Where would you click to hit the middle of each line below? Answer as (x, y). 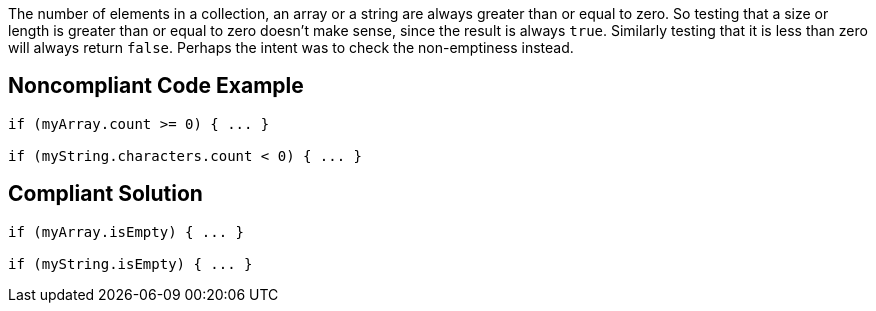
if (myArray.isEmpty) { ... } (126, 231)
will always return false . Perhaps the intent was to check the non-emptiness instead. (291, 47)
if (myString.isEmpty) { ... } (130, 263)
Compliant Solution (105, 194)
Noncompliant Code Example (156, 86)
